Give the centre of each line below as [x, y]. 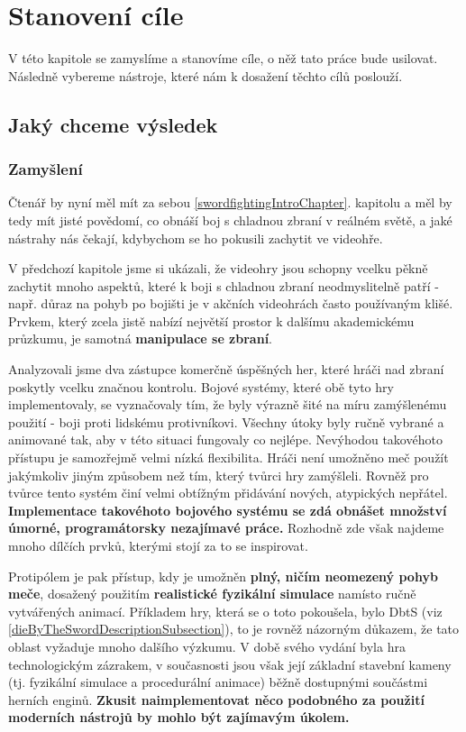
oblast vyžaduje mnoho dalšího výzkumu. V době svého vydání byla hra [207, 646]
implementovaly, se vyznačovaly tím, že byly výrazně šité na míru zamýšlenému [228, 404]
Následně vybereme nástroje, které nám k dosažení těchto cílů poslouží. [206, 75]
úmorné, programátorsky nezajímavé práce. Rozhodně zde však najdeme [226, 528]
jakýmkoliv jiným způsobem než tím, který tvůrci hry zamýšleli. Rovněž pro [219, 475]
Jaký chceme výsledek [113, 124]
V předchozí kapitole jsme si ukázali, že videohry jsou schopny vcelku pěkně [218, 268]
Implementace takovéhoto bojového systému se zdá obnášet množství [228, 510]
